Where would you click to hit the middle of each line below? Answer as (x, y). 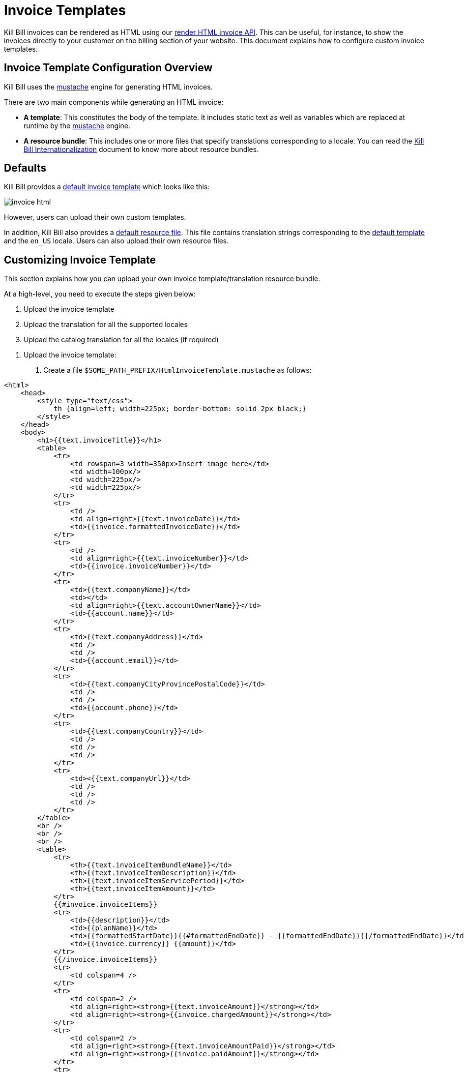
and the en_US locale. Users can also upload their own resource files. (116, 241)
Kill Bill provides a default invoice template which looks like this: (107, 187)
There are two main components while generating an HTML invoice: (114, 102)
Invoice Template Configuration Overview (108, 68)
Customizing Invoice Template (80, 260)
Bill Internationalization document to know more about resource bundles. (141, 149)
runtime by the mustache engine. (77, 125)
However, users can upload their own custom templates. (95, 217)
